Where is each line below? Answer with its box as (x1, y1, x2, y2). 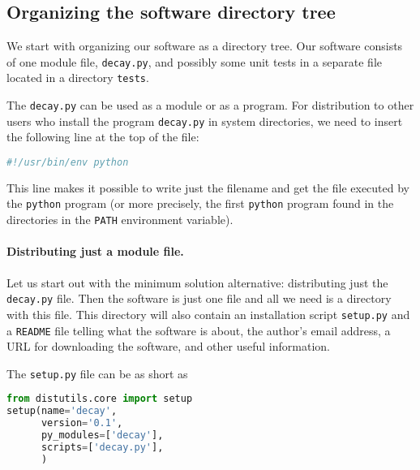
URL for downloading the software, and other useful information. (6, 338, 330, 355)
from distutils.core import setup (6, 393, 193, 405)
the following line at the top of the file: (6, 128, 199, 145)
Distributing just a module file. (6, 243, 184, 260)
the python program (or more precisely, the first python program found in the (6, 195, 394, 212)
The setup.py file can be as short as (6, 364, 188, 382)
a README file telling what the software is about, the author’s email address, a (6, 321, 391, 338)
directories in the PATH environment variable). (6, 211, 234, 228)
